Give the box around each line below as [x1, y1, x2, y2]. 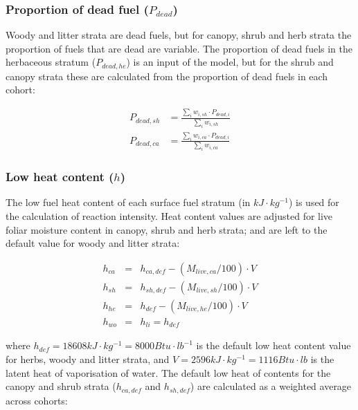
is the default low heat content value [196, 338, 351, 353]
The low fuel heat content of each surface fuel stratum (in [6, 195, 251, 209]
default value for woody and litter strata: [6, 236, 180, 250]
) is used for [288, 195, 339, 209]
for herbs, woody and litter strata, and [6, 351, 170, 366]
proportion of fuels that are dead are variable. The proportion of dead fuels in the [6, 41, 352, 55]
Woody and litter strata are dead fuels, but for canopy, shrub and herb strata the [6, 28, 352, 42]
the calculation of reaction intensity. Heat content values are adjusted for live [6, 208, 333, 223]
